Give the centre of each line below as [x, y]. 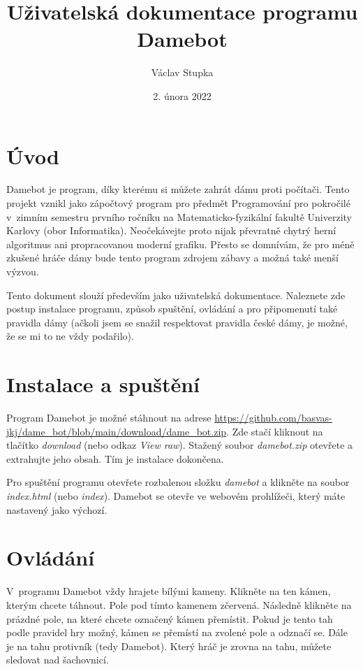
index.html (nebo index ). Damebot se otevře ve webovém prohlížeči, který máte [176, 496]
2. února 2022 [182, 95]
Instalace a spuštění [103, 384]
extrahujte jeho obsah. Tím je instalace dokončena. [115, 458]
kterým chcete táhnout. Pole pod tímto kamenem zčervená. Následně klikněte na [179, 604]
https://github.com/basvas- [273, 418]
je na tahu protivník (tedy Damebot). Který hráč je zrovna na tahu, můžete [169, 646]
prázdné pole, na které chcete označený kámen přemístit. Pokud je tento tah [170, 618]
